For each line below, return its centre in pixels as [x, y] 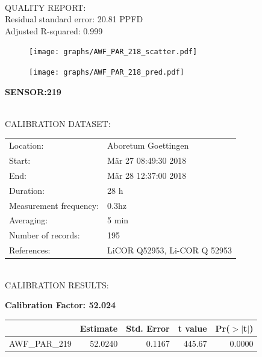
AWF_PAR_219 [40, 343]
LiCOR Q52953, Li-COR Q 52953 [170, 250]
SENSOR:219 [33, 91]
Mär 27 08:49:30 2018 [147, 160]
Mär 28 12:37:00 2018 [147, 175]
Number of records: [45, 235]
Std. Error [148, 328]
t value [192, 328]
